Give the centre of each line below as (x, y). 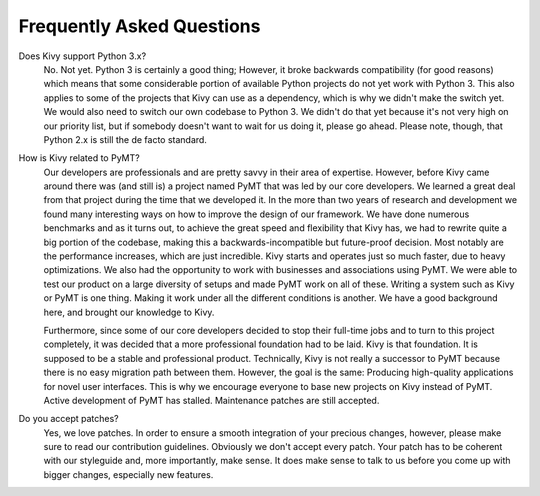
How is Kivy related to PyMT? (79, 158)
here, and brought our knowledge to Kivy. (129, 312)
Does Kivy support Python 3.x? (82, 56)
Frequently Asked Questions (139, 26)
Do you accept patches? (68, 419)
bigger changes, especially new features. (128, 474)
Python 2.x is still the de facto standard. (125, 139)
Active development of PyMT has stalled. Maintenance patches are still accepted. (211, 400)
